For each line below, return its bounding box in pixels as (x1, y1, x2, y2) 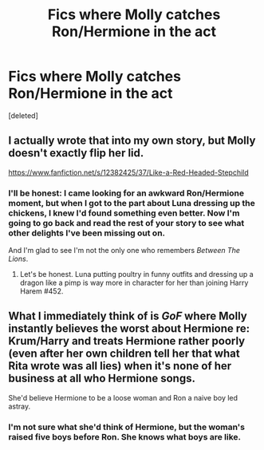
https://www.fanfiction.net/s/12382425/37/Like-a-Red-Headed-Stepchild (8, 168, 249, 177)
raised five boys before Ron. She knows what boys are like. (8, 431, 242, 442)
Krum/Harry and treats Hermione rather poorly (8, 334, 246, 348)
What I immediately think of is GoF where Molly (8, 310, 247, 323)
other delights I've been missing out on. (8, 227, 166, 239)
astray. (8, 401, 31, 411)
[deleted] (8, 110, 38, 120)
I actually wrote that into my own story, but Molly (8, 134, 256, 148)
